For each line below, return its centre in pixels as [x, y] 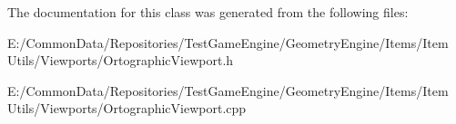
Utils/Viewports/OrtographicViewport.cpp [127, 108]
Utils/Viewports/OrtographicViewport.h [121, 60]
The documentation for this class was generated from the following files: [208, 12]
